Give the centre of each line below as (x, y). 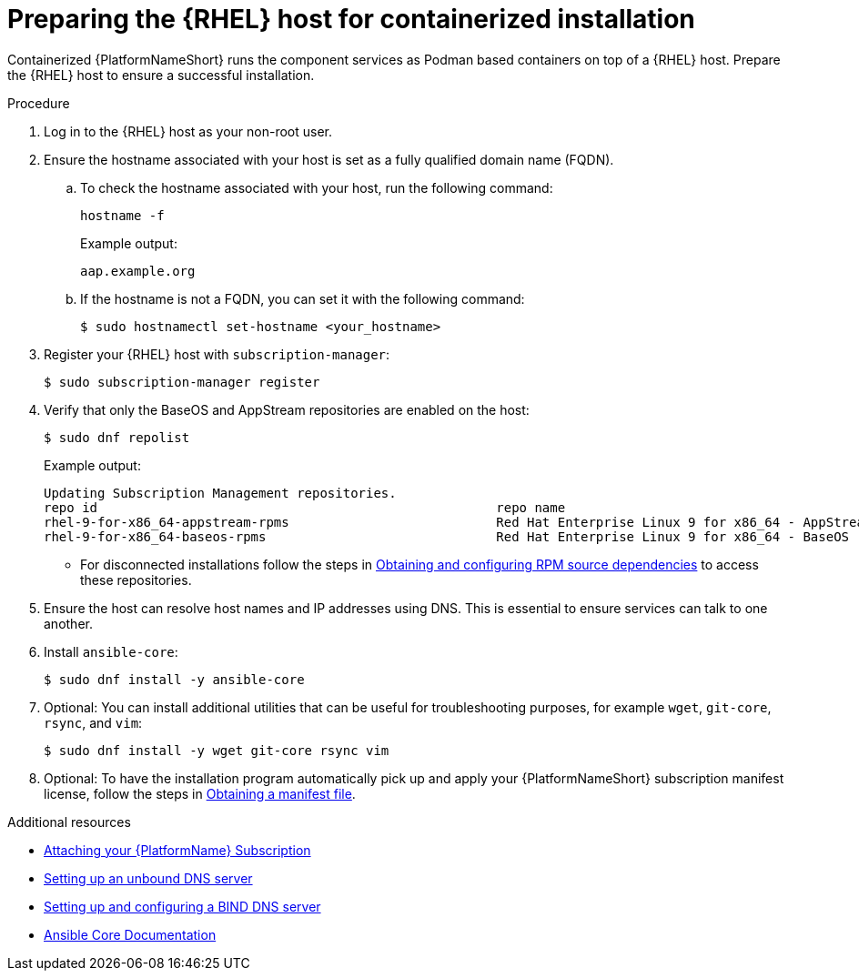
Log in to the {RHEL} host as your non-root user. (188, 131)
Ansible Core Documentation (130, 934)
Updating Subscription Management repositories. (220, 493)
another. (68, 623)
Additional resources (69, 822)
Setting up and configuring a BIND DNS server (182, 906)
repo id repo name (305, 507)
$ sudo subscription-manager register (182, 382)
